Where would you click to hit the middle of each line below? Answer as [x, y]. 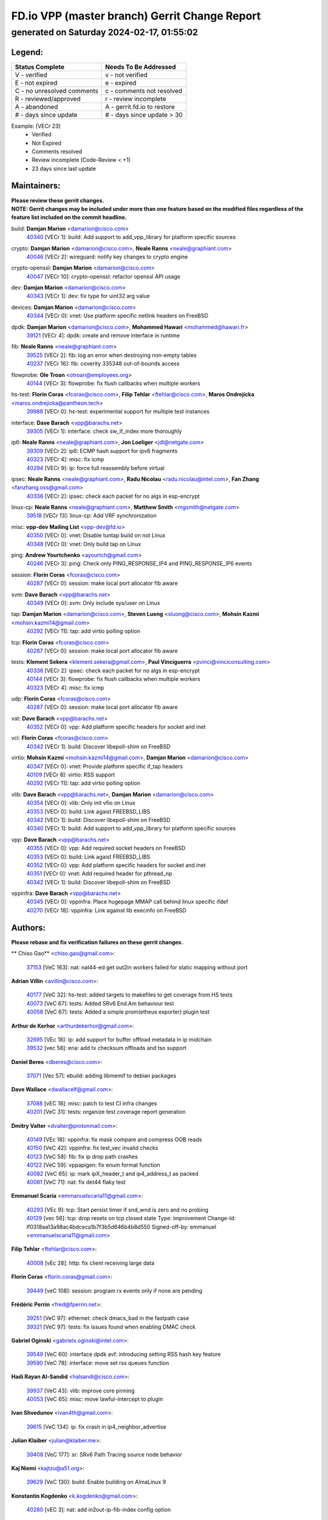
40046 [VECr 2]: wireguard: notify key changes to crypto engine [107, 257]
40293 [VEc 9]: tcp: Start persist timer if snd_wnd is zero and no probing [118, 1209]
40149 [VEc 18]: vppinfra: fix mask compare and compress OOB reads [114, 1139]
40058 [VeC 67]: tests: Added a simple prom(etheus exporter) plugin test [118, 1012]
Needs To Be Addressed [141, 67]
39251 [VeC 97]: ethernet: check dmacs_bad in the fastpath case [108, 1318]
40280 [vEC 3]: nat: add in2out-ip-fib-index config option [99, 1510]
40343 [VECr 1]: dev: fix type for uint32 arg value [88, 296]
